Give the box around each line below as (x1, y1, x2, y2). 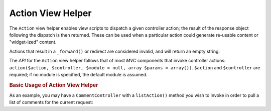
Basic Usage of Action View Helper (9, 81, 98, 88)
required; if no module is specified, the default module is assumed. (9, 71, 148, 77)
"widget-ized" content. (9, 39, 57, 45)
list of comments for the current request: (9, 99, 93, 105)
